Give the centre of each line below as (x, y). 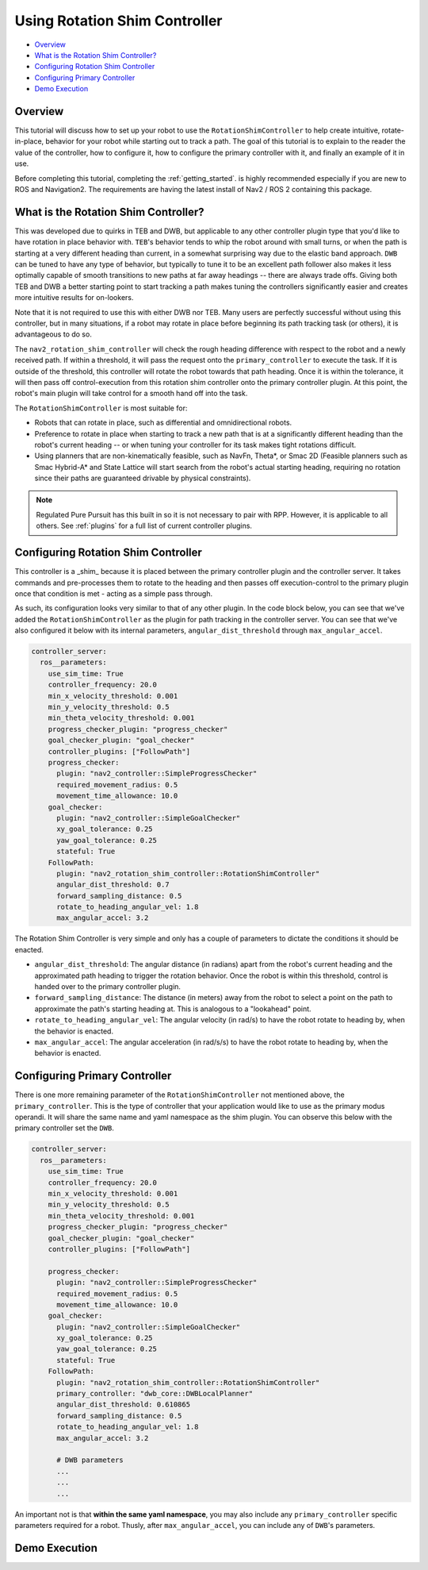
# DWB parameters (90, 1460)
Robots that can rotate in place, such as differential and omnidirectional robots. (163, 423)
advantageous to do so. (53, 334)
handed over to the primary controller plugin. (108, 987)
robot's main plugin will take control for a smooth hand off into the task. (131, 394)
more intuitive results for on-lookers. (74, 298)
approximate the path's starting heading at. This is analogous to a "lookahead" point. (173, 1009)
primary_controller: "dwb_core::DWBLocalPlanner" (155, 1394)
